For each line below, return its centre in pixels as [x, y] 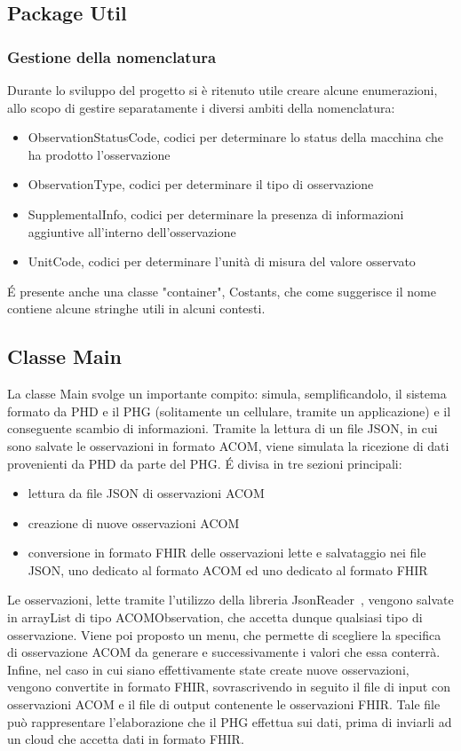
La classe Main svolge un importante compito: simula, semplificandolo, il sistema [227, 394]
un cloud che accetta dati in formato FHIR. [126, 739]
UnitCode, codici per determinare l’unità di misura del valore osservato [222, 261]
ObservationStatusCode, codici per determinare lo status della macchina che [235, 137]
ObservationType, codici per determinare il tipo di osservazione [201, 184]
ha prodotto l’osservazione [99, 154]
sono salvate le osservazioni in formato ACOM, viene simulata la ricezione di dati [228, 445]
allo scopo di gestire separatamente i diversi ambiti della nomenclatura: [201, 107]
